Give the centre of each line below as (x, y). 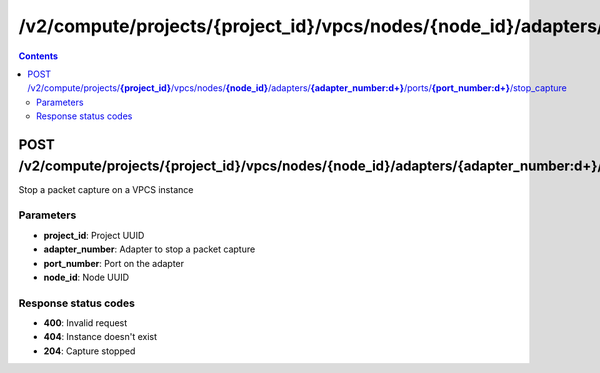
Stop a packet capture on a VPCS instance (106, 189)
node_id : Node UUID (86, 277)
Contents (38, 56)
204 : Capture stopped (89, 351)
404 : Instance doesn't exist (100, 337)
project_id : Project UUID (94, 235)
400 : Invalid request (85, 323)
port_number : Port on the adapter (114, 263)
